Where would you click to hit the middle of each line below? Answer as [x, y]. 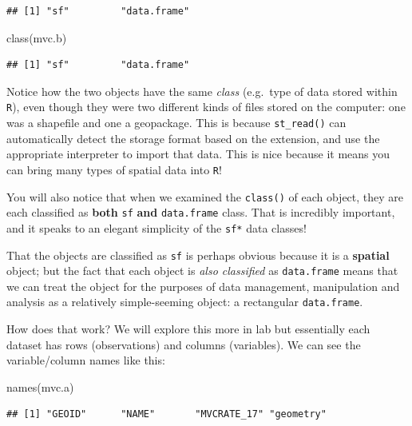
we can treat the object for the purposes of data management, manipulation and [203, 286]
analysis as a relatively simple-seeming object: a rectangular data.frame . [185, 302]
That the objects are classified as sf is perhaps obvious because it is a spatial [198, 255]
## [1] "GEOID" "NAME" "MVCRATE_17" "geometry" [166, 414]
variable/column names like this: [86, 360]
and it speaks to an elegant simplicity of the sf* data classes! [156, 227]
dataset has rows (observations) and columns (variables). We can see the [184, 344]
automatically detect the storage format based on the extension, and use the [193, 138]
